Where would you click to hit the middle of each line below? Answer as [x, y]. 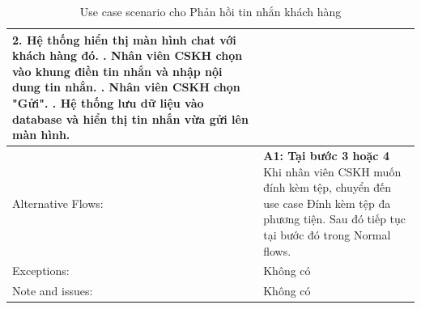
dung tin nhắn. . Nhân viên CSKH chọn [126, 87]
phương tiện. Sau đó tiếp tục [335, 219]
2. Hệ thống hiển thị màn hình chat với [124, 39]
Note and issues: [53, 291]
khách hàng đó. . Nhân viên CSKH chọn [128, 55]
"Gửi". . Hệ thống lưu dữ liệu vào [108, 102]
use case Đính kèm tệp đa [327, 203]
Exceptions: [41, 271]
